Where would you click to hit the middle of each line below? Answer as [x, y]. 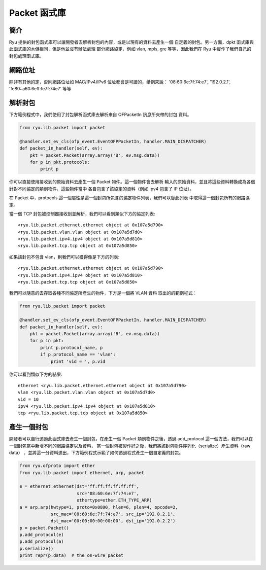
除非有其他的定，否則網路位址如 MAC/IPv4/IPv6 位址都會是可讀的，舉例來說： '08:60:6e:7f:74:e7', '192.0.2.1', [120, 82]
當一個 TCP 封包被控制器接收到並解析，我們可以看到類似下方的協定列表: [82, 214]
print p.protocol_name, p [71, 347]
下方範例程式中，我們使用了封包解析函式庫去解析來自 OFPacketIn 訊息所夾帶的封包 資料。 [100, 115]
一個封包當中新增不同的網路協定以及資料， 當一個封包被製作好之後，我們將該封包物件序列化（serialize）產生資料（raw [130, 446]
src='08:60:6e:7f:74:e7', [108, 493]
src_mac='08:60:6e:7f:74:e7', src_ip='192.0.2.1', [113, 514]
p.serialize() [36, 548]
